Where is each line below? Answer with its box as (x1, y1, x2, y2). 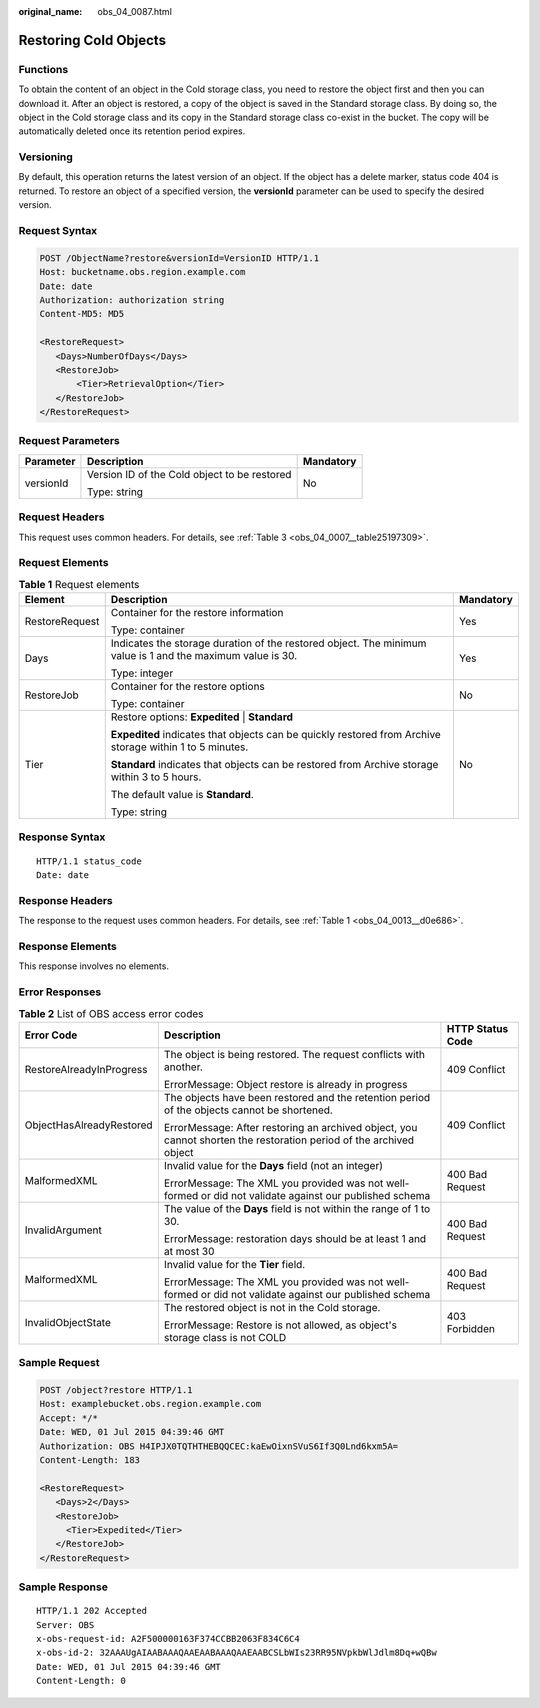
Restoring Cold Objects (18, 31, 167, 49)
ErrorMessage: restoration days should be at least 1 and (163, 1231, 427, 1245)
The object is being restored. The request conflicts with (163, 1047, 425, 1061)
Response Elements (18, 939, 117, 953)
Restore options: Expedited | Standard (110, 710, 294, 724)
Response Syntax (18, 830, 106, 844)
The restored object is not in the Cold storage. (163, 1300, 381, 1314)
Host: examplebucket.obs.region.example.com (39, 1398, 262, 1410)
